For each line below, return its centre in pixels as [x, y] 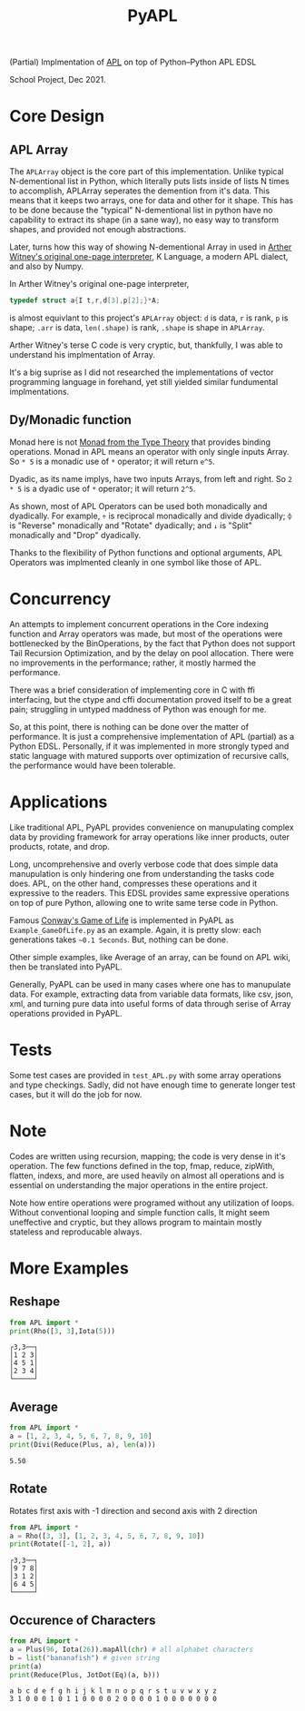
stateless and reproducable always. [76, 1232]
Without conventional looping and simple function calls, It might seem [140, 1212]
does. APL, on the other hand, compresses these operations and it [133, 883]
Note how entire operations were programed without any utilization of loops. [152, 1203]
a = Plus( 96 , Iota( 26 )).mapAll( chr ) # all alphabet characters [132, 1649]
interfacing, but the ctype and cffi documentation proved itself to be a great [151, 699]
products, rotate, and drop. [60, 846]
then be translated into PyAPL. [66, 967]
